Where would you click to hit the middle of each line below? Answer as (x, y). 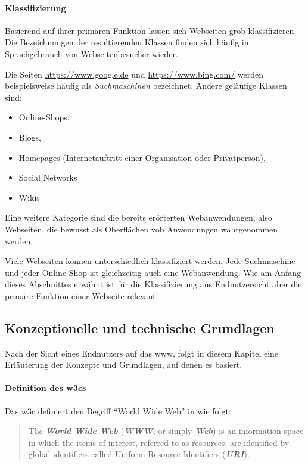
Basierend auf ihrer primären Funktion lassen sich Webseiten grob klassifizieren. (151, 30)
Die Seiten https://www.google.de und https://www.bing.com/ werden (134, 74)
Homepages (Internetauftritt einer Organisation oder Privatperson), (142, 157)
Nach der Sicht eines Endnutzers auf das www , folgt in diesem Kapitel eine (142, 353)
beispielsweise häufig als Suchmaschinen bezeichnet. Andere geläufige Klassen (146, 86)
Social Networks (48, 177)
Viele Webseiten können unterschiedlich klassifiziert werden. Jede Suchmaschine (150, 261)
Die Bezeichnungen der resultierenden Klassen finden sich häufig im (128, 42)
